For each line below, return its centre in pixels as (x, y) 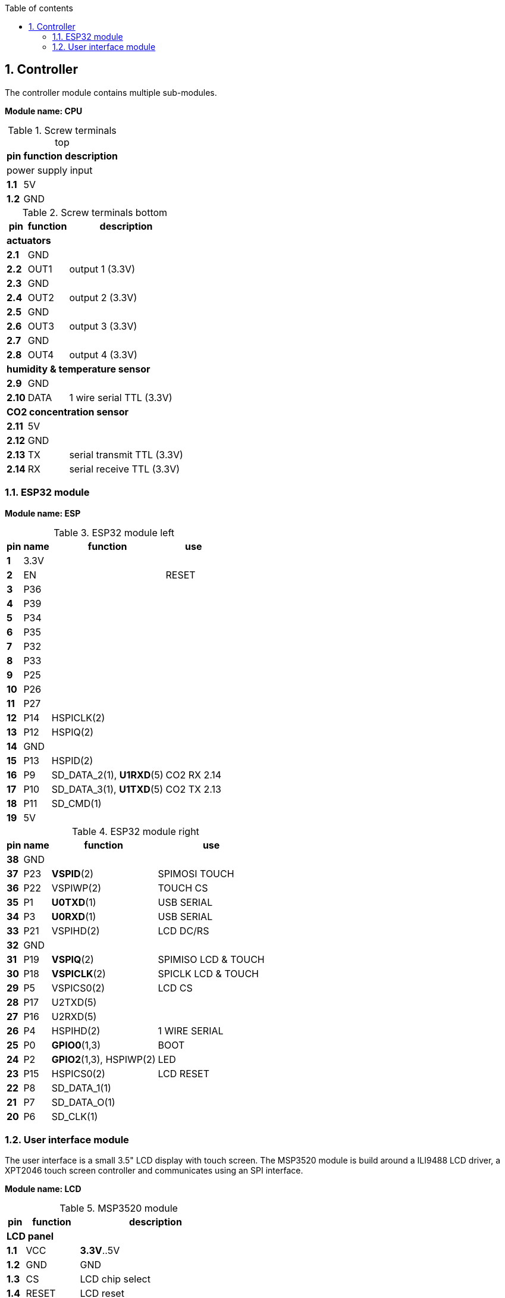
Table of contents (39, 8)
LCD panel (30, 1236)
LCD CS (175, 988)
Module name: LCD (43, 1189)
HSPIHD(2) (76, 1030)
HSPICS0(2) (78, 1073)
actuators (29, 240)
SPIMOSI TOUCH (196, 873)
